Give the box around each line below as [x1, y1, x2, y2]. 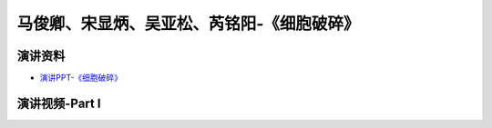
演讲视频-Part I [16, 95, 101, 111]
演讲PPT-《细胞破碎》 [39, 73, 123, 84]
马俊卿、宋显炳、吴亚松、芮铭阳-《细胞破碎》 [16, 14, 360, 34]
